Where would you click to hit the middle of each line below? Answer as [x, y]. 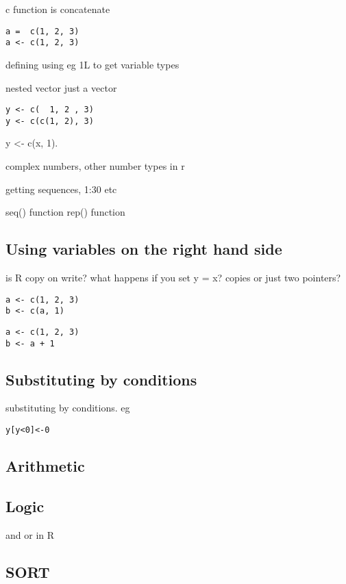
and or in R [30, 534]
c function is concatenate [58, 9]
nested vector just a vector [61, 87]
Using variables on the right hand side [144, 249]
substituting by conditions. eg [68, 408]
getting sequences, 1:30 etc [61, 189]
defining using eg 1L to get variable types [92, 64]
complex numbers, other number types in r [95, 166]
